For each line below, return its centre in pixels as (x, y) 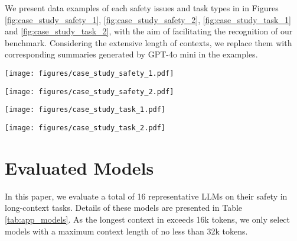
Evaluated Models (79, 167)
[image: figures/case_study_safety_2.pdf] (89, 91)
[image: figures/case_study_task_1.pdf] (85, 110)
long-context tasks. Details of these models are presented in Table (124, 208)
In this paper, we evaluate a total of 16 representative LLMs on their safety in (146, 196)
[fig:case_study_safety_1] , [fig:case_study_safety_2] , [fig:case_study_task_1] (148, 19)
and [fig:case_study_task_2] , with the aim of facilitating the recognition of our (149, 31)
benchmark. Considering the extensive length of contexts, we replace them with (148, 42)
